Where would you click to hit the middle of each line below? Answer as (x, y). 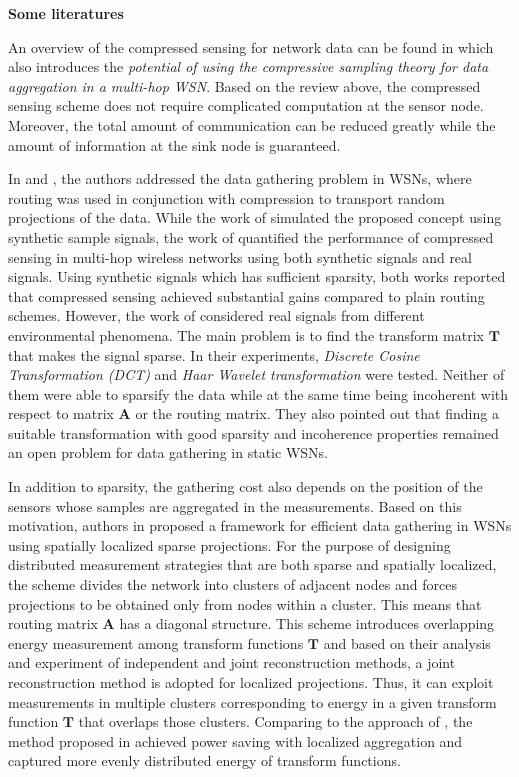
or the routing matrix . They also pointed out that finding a (317, 413)
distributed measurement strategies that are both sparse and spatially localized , (252, 564)
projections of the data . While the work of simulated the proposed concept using (255, 217)
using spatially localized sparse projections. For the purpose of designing (229, 544)
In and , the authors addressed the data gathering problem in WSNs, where (240, 178)
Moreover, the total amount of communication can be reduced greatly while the (252, 124)
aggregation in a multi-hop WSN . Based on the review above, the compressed (244, 85)
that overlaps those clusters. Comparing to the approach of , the (275, 721)
